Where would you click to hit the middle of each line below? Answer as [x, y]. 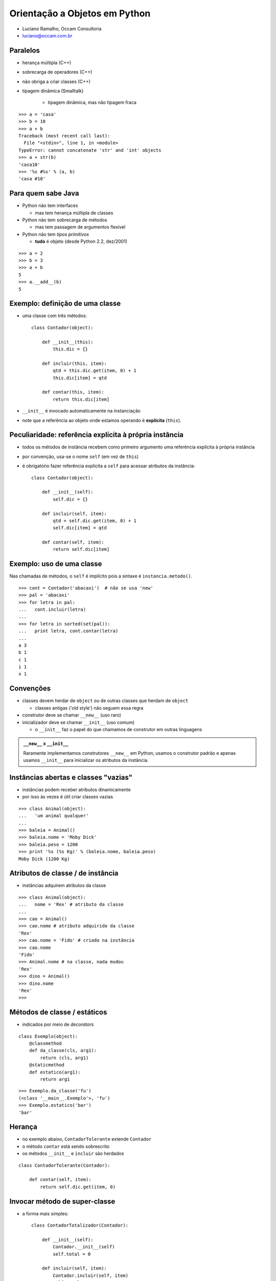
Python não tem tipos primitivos [56, 234]
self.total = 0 [72, 1254]
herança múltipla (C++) [47, 63]
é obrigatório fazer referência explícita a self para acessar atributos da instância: [109, 466]
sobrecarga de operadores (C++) [57, 72]
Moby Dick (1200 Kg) [44, 859]
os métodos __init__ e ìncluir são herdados [73, 1153]
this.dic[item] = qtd [80, 378]
